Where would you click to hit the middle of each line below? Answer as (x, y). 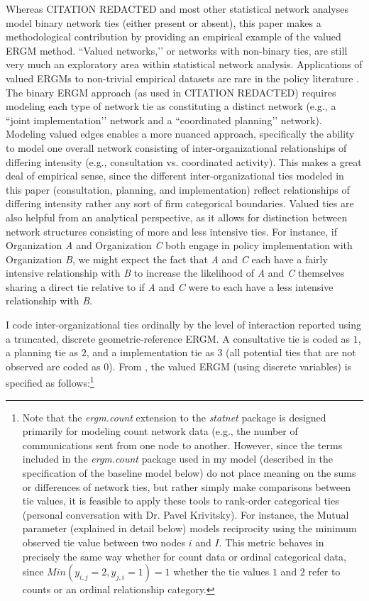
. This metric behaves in (271, 542)
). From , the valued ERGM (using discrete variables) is (230, 366)
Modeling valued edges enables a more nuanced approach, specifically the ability (180, 134)
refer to (324, 572)
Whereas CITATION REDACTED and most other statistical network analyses (177, 9)
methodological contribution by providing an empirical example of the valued (174, 37)
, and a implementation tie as (150, 352)
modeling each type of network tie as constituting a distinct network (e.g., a (171, 106)
